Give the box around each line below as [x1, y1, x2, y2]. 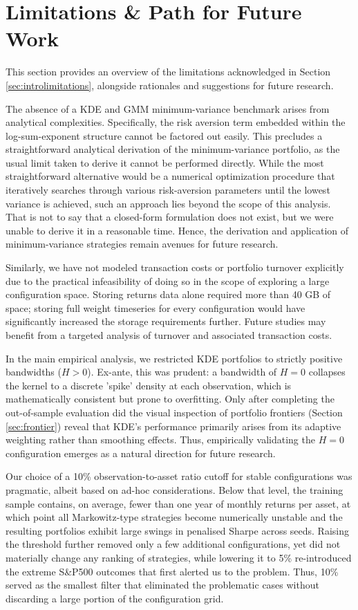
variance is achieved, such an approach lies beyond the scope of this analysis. [6, 196, 331, 210]
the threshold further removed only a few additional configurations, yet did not [6, 537, 341, 551]
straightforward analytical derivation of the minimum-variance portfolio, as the [6, 142, 340, 156]
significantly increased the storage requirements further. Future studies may [6, 314, 326, 329]
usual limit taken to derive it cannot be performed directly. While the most [6, 155, 324, 169]
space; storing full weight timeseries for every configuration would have [6, 300, 305, 315]
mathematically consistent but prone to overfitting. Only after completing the [6, 391, 335, 406]
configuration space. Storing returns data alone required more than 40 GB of [6, 287, 331, 302]
